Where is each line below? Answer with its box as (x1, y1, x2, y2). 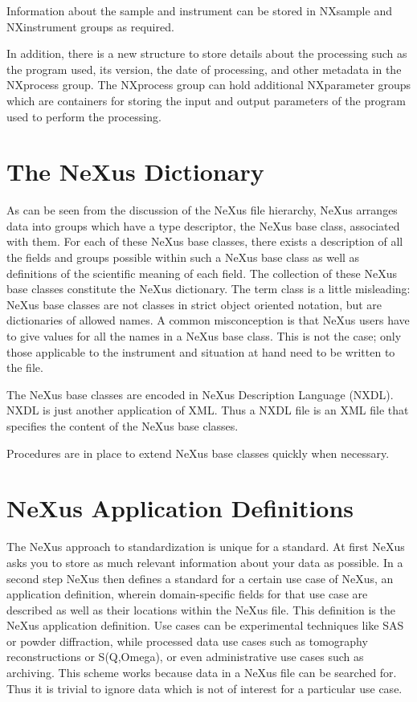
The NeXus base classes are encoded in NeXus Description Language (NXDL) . (6, 386, 394, 402)
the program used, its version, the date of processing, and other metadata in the (6, 60, 402, 77)
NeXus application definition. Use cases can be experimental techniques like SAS (6, 617, 404, 634)
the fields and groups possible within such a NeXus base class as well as (6, 249, 360, 266)
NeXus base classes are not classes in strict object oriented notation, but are (6, 296, 382, 312)
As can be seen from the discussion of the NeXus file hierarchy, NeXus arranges (6, 202, 398, 218)
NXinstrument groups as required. (6, 18, 174, 35)
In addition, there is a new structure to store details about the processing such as (6, 45, 407, 62)
